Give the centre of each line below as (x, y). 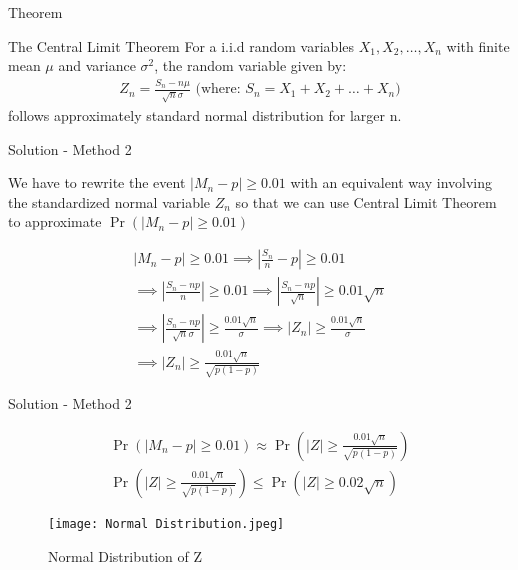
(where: (218, 89)
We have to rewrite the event (97, 182)
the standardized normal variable (109, 201)
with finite (478, 45)
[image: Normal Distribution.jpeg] (166, 523)
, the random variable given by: (250, 65)
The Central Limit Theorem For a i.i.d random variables (181, 45)
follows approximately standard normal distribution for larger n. (205, 115)
